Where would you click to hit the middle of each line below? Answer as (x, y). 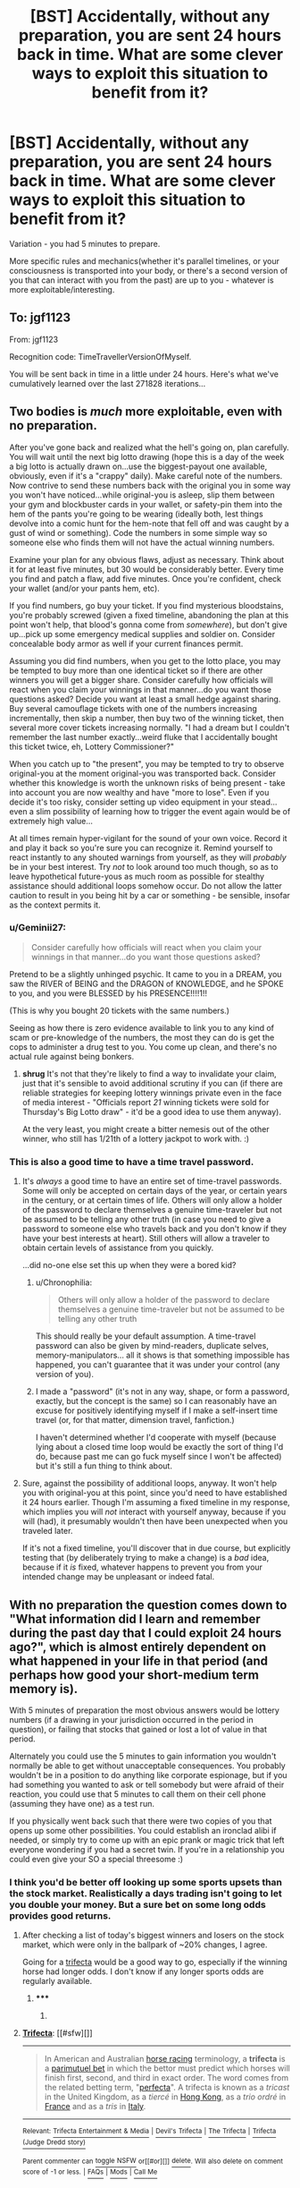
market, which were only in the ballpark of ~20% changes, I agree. (145, 1945)
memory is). (44, 1689)
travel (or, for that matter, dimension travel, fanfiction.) (135, 1420)
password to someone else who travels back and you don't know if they (154, 1229)
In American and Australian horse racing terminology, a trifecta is (165, 2059)
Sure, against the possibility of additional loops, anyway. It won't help (150, 1484)
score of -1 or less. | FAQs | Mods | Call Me (90, 2172)
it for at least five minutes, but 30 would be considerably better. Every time (146, 569)
